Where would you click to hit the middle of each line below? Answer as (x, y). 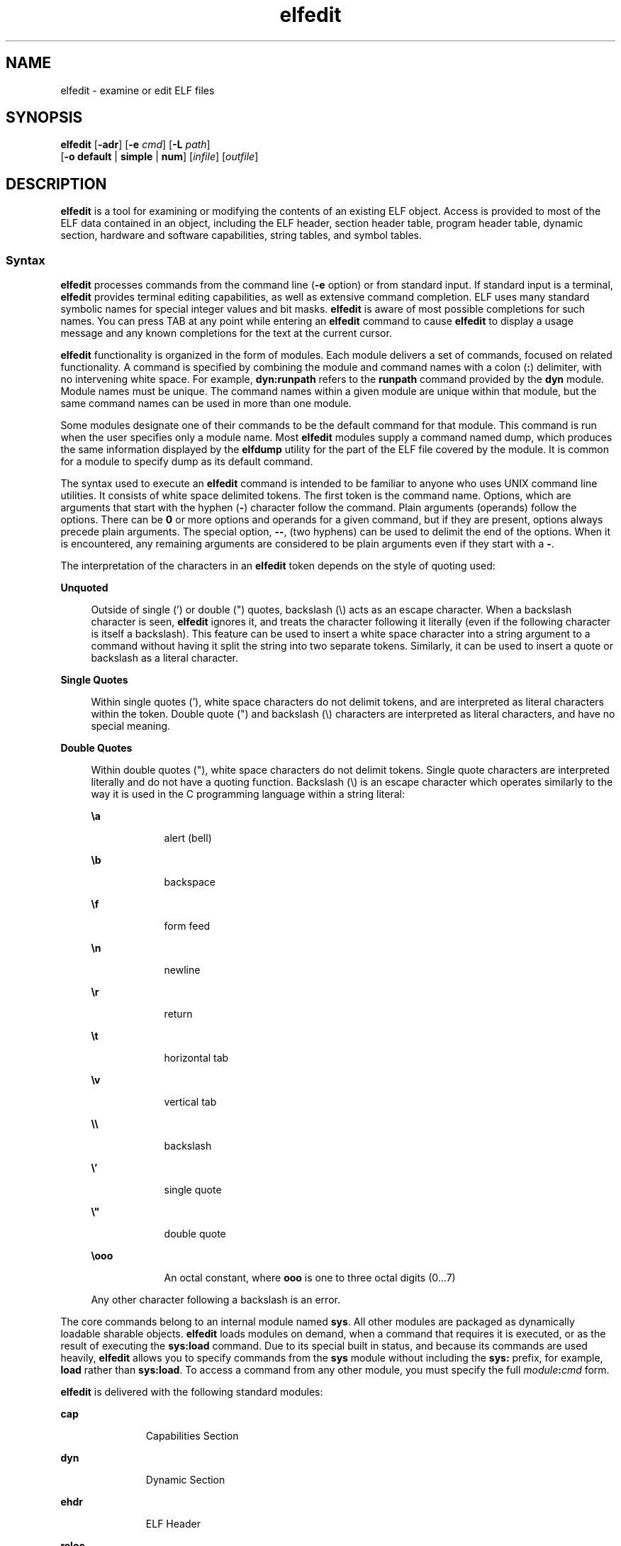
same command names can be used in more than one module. (206, 404)
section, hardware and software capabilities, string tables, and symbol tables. (241, 235)
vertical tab (190, 1102)
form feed (187, 926)
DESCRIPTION (56, 184)
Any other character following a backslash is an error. (216, 1300)
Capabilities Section (192, 1436)
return (178, 1014)
